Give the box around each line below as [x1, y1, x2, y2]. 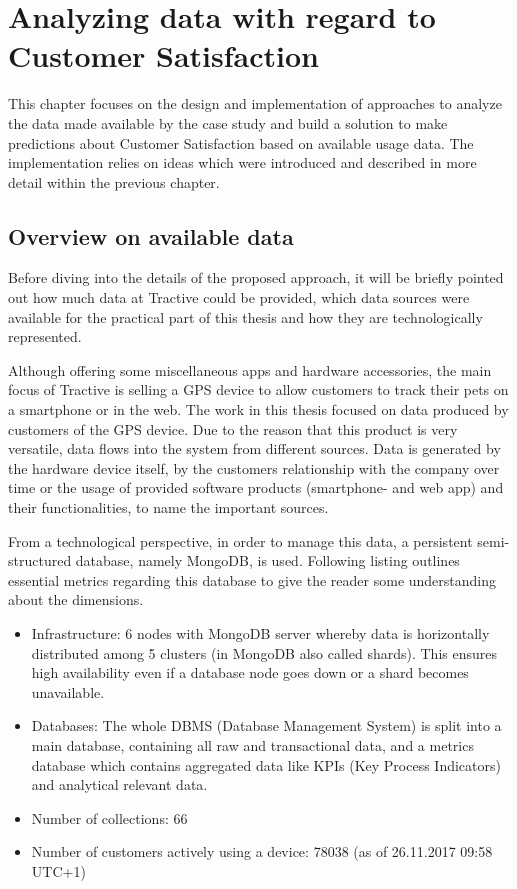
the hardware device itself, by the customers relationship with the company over [8, 457, 500, 478]
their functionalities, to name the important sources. [8, 497, 329, 518]
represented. [8, 326, 82, 347]
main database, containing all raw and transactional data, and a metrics [31, 734, 474, 755]
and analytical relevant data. [31, 774, 208, 795]
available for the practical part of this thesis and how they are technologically [8, 306, 483, 327]
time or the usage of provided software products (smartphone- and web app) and [8, 477, 504, 498]
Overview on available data [8, 220, 294, 251]
